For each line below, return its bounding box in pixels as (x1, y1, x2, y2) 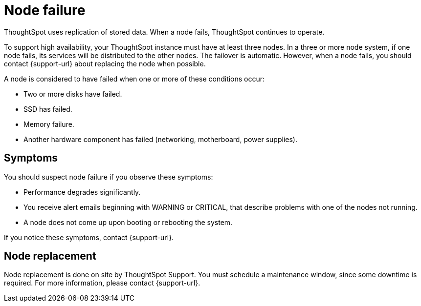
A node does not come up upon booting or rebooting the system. (23, 218, 233, 226)
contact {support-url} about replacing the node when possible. (4, 59, 206, 68)
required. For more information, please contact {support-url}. (4, 279, 200, 287)
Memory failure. (23, 120, 74, 128)
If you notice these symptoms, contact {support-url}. (4, 233, 174, 242)
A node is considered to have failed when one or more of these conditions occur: (4, 74, 265, 83)
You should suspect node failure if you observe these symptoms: (4, 172, 213, 181)
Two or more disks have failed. (23, 89, 122, 98)
